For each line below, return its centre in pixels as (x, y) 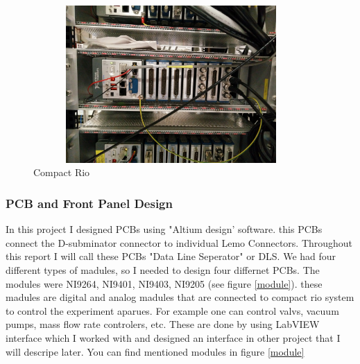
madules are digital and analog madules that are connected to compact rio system (180, 297)
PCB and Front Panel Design (89, 203)
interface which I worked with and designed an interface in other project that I (173, 337)
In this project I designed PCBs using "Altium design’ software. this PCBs (164, 229)
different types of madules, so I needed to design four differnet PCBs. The (163, 269)
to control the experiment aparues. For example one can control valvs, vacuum (172, 310)
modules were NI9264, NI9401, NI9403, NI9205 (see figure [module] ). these (164, 283)
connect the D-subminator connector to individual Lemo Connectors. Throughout (179, 242)
